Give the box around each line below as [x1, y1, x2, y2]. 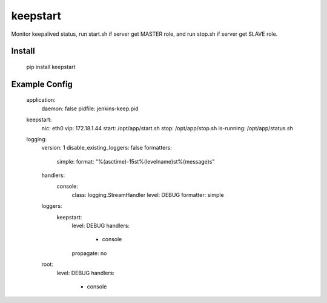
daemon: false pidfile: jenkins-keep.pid [41, 105, 139, 112]
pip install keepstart [26, 63, 76, 70]
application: [26, 96, 56, 104]
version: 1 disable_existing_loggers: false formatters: [41, 144, 172, 151]
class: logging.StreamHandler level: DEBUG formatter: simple [71, 191, 224, 198]
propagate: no [71, 249, 107, 257]
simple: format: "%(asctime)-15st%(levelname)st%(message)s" [56, 158, 215, 165]
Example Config [11, 79, 73, 89]
